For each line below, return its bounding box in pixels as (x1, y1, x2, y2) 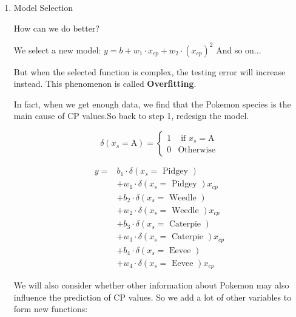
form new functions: (13, 302, 88, 315)
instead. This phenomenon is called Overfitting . (13, 77, 197, 90)
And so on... (216, 43, 261, 56)
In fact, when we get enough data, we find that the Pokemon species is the (13, 97, 291, 110)
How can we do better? (13, 21, 99, 34)
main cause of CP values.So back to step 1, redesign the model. (13, 109, 249, 122)
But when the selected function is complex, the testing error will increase (13, 65, 286, 78)
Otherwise (178, 146, 216, 155)
